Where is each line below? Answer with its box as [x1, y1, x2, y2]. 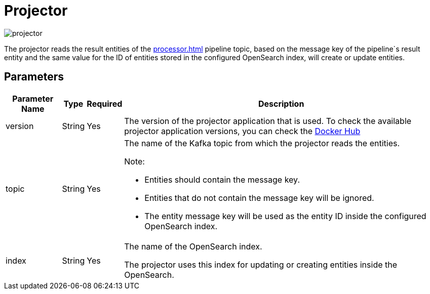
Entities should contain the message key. [144, 174, 300, 185]
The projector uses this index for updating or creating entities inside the [124, 259, 398, 270]
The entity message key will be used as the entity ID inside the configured [144, 211, 426, 221]
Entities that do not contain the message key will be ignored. [144, 192, 374, 203]
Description [258, 98, 304, 109]
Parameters [4, 70, 64, 83]
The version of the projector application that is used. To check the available [124, 115, 412, 126]
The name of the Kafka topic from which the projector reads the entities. [124, 138, 400, 148]
